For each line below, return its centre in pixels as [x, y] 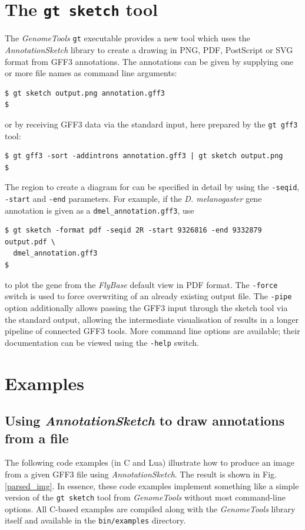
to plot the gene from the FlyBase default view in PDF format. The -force [141, 284]
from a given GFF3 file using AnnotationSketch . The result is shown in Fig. [141, 474]
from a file [37, 438]
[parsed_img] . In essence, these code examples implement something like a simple [152, 485]
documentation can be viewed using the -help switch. [102, 342]
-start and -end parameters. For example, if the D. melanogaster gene [133, 198]
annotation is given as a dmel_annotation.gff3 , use [100, 210]
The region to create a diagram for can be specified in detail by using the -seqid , [152, 187]
